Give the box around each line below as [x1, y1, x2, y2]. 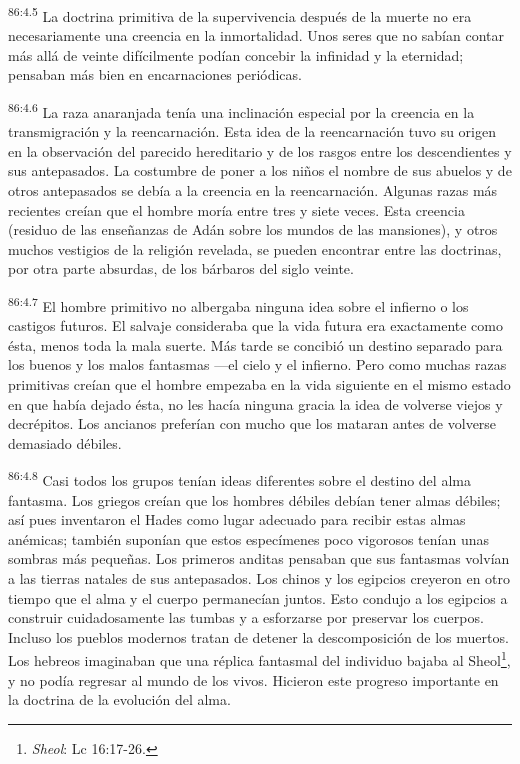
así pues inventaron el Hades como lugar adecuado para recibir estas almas [8, 509, 466, 530]
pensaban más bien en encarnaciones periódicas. [8, 64, 302, 85]
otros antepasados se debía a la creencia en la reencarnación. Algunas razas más [8, 180, 498, 201]
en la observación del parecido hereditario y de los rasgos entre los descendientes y [8, 140, 512, 161]
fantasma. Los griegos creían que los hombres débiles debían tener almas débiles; [8, 489, 501, 510]
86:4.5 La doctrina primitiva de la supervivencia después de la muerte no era [8, 3, 472, 26]
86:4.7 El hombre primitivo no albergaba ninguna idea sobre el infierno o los [8, 293, 469, 316]
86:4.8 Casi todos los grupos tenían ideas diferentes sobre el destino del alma [8, 467, 471, 491]
